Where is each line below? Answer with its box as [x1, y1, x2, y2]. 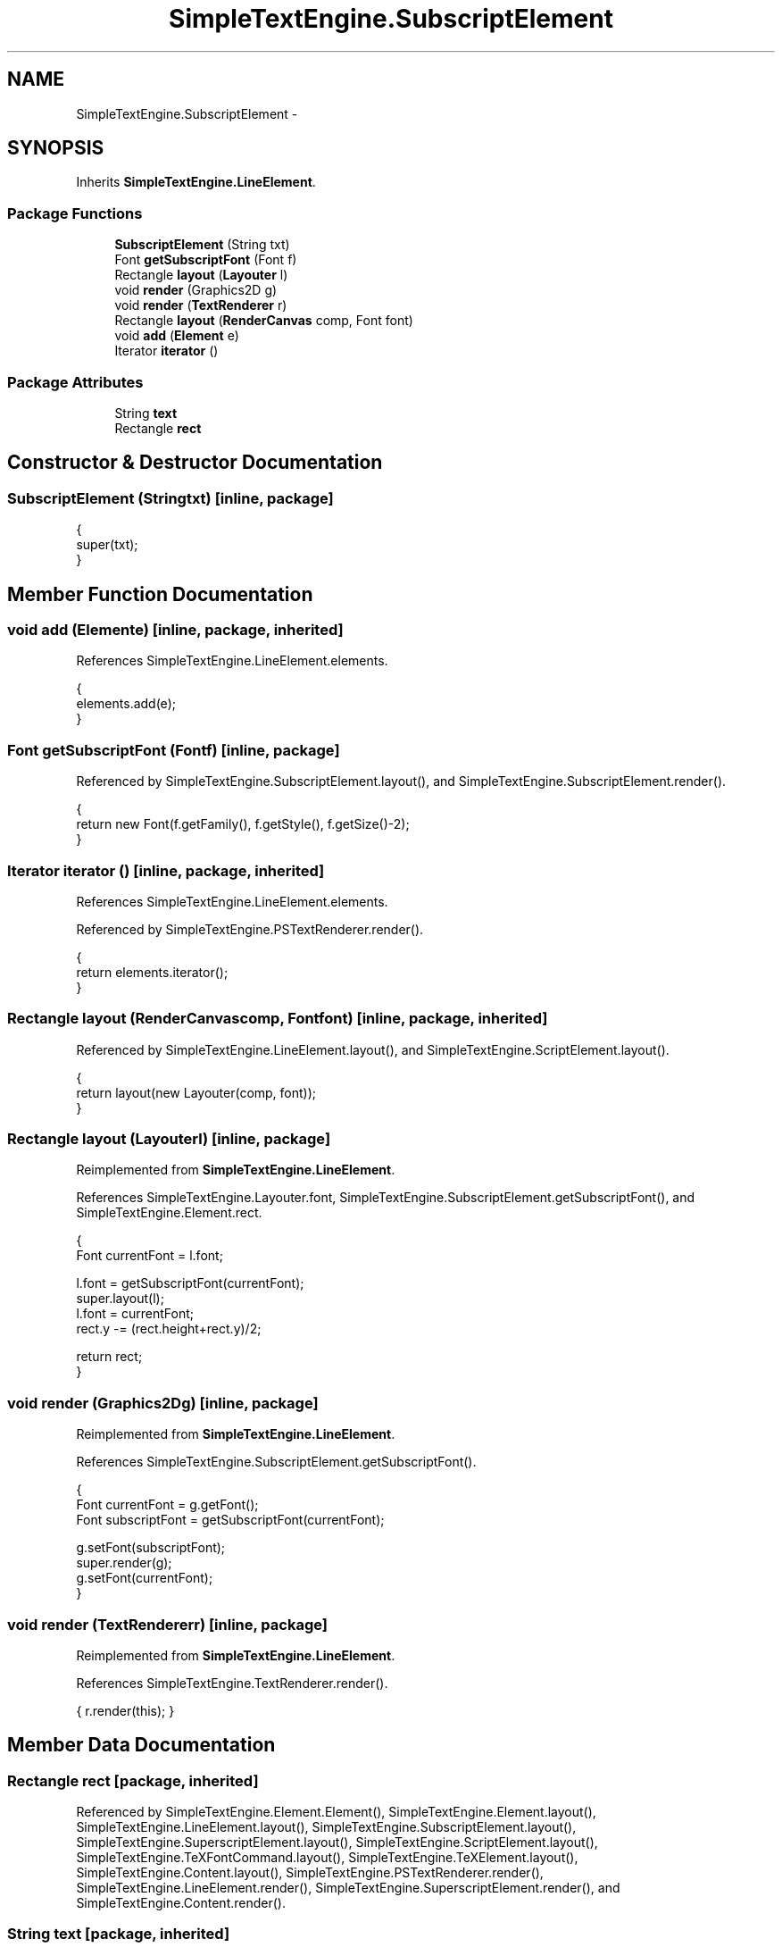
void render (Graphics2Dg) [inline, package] [7, 1393, 319, 1412]
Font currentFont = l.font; [76, 1248, 223, 1264]
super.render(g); [76, 1555, 172, 1571]
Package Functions [7, 204, 143, 222]
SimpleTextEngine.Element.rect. [76, 1205, 262, 1221]
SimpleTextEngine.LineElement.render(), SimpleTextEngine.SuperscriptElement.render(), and [76, 1880, 620, 1896]
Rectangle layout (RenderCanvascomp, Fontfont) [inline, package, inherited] [7, 1009, 548, 1028]
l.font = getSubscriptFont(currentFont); [76, 1275, 304, 1291]
